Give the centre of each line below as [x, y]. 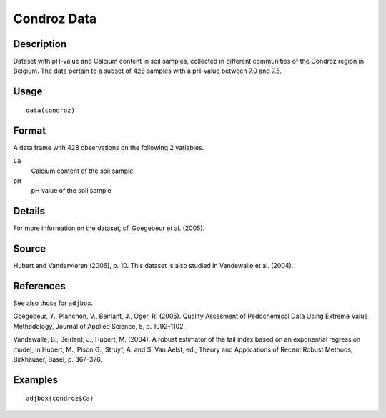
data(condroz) [50, 110]
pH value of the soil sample [71, 191]
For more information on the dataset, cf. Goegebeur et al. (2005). [109, 228]
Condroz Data [55, 19]
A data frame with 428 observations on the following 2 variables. [109, 147]
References [39, 286]
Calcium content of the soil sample [82, 171]
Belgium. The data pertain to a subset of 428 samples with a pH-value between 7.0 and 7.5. [148, 71]
